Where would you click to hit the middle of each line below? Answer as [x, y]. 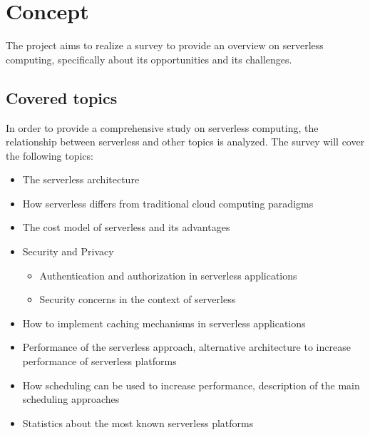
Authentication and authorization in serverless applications [168, 275]
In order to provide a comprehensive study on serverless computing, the [162, 127]
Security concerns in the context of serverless [138, 299]
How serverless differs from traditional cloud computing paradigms [168, 203]
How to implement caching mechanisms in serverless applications [164, 323]
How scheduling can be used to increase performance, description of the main [191, 385]
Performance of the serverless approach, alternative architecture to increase [186, 347]
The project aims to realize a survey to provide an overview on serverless [165, 45]
